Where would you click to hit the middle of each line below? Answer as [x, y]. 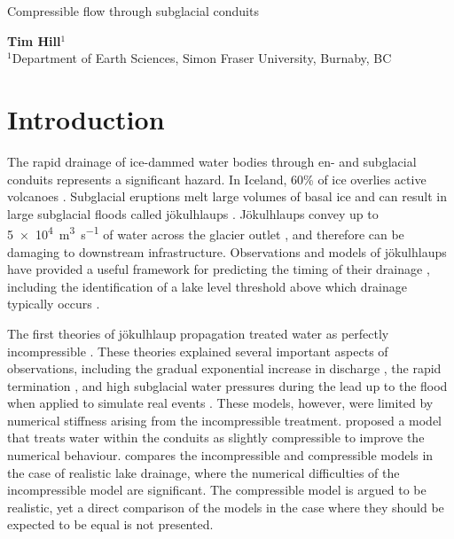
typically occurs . [54, 304]
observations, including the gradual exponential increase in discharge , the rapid [224, 368]
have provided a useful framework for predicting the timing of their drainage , [219, 269]
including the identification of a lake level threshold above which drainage [207, 286]
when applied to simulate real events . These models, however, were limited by [220, 403]
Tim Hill [34, 40]
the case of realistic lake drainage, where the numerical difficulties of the [204, 472]
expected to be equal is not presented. [110, 524]
